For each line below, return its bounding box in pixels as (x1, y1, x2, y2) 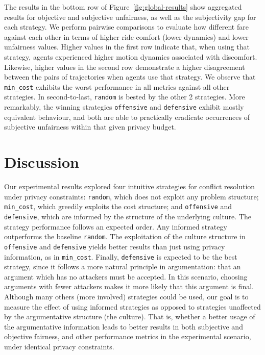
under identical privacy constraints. (4, 341, 114, 351)
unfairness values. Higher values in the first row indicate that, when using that (4, 41, 250, 52)
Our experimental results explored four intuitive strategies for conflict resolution (4, 181, 255, 192)
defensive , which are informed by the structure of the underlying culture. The (4, 211, 252, 221)
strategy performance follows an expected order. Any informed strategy (4, 221, 227, 232)
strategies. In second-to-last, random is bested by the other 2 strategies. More (4, 91, 245, 102)
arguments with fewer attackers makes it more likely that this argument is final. (4, 281, 254, 292)
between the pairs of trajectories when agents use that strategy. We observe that (4, 71, 256, 82)
